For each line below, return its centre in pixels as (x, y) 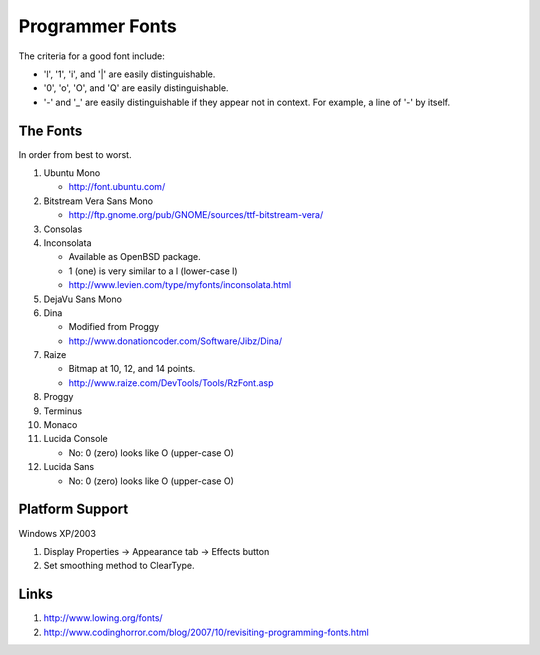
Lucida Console (76, 439)
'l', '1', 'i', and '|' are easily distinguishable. (129, 74)
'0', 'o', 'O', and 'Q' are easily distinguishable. (136, 88)
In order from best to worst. (75, 154)
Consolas (63, 229)
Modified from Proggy (114, 327)
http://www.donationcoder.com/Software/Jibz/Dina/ (175, 341)
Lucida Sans (69, 467)
